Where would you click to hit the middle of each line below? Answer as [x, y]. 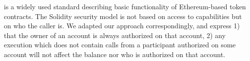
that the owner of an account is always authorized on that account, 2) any [115, 35]
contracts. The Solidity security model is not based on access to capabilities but [123, 16]
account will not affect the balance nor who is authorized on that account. [115, 54]
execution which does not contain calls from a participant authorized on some [120, 45]
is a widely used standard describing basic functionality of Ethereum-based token [125, 6]
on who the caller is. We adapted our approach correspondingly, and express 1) [122, 26]
